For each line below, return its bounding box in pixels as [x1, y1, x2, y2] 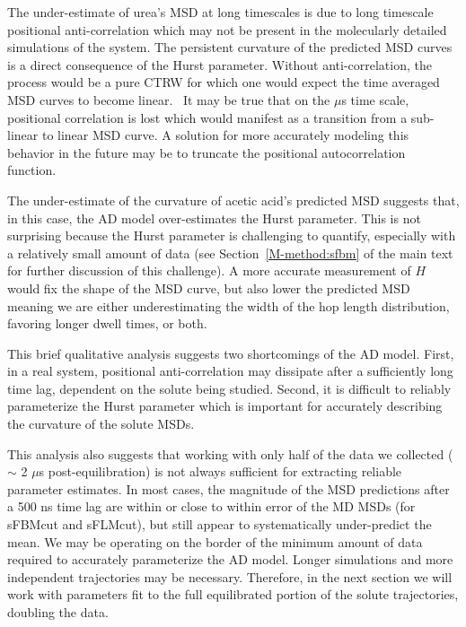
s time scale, [341, 90, 409, 109]
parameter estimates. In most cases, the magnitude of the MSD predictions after [7, 479, 450, 498]
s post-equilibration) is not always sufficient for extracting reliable [39, 462, 402, 481]
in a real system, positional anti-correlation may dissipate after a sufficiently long [7, 361, 453, 380]
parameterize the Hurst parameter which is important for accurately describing [7, 396, 443, 415]
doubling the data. [7, 603, 109, 621]
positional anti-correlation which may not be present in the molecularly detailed [7, 20, 447, 39]
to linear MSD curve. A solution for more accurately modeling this [41, 126, 409, 144]
